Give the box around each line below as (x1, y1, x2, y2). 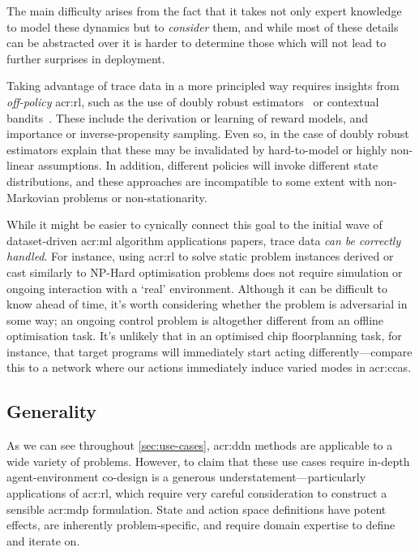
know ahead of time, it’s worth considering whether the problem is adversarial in (6, 295, 408, 313)
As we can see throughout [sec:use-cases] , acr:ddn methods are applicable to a (6, 437, 393, 454)
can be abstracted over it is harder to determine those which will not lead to (6, 34, 387, 51)
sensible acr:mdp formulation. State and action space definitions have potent (6, 500, 387, 517)
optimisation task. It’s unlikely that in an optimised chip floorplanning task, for (6, 327, 402, 344)
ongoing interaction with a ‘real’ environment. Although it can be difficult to (6, 279, 387, 296)
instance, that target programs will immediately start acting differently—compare (6, 343, 413, 360)
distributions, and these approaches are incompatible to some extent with (6, 172, 371, 189)
